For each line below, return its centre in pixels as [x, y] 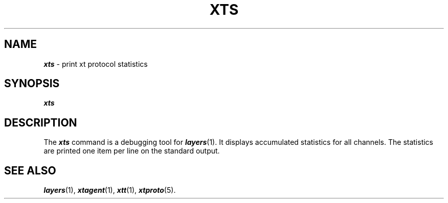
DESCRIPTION [41, 122]
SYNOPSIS [32, 84]
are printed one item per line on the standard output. [132, 151]
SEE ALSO [30, 170]
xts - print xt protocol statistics [96, 64]
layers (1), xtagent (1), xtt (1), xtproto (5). [110, 190]
